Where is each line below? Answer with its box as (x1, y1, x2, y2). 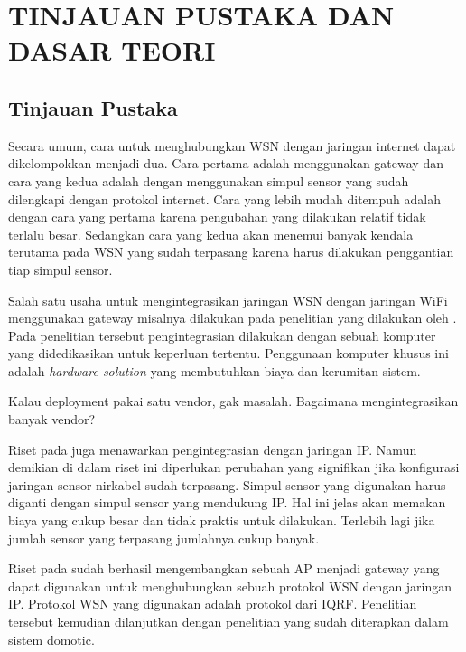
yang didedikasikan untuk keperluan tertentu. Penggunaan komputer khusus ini (8, 344, 449, 363)
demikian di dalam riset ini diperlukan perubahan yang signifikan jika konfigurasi (8, 458, 460, 477)
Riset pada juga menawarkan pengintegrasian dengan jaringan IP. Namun (8, 439, 417, 458)
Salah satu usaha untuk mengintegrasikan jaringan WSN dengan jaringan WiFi (8, 290, 448, 309)
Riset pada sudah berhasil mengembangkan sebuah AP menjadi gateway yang (8, 559, 440, 578)
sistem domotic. (8, 629, 95, 648)
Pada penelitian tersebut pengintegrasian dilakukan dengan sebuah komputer (8, 326, 436, 345)
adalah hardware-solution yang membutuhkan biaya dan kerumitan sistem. (8, 361, 421, 380)
